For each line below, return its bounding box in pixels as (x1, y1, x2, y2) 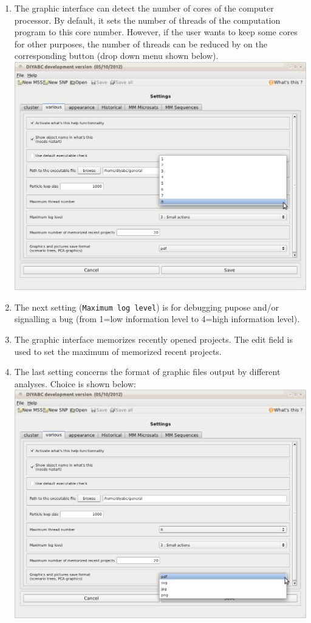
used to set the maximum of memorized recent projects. (14, 345, 222, 357)
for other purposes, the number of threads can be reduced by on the (14, 37, 268, 50)
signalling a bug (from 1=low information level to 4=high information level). (14, 312, 300, 325)
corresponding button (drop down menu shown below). (14, 49, 219, 62)
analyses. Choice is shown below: (14, 377, 136, 390)
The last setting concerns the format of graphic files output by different (14, 365, 281, 378)
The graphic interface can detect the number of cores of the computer (14, 2, 274, 14)
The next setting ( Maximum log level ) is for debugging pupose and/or (14, 300, 279, 313)
